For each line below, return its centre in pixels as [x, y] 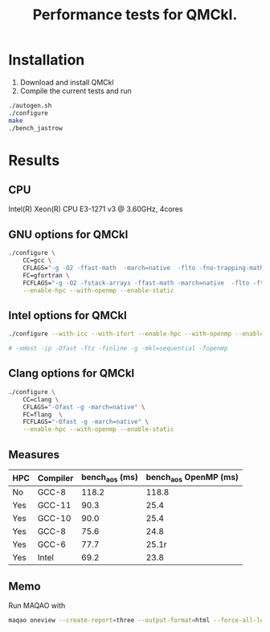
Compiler [55, 478]
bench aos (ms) [110, 478]
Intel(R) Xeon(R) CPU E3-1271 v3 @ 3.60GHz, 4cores [96, 209]
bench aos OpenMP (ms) [192, 478]
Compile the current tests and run [76, 91]
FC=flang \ [43, 414]
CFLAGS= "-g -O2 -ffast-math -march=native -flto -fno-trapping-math [143, 268]
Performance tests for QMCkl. [135, 15]
